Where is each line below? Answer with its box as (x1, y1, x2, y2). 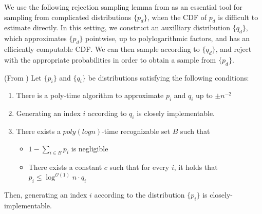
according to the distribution (94, 189, 185, 200)
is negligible (71, 143, 108, 153)
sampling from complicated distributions (4, 11, 132, 22)
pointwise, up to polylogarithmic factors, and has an (85, 33, 250, 44)
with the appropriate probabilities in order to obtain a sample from (4, 54, 216, 65)
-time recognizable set (102, 125, 171, 136)
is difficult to (218, 11, 258, 22)
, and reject (215, 43, 252, 54)
